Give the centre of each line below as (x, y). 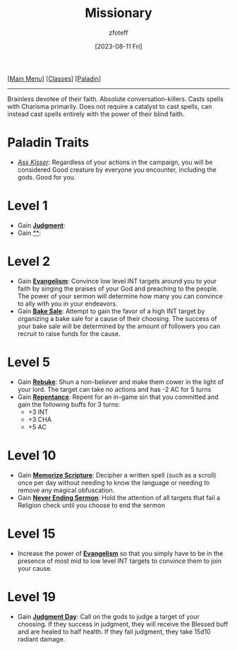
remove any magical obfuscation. (66, 490)
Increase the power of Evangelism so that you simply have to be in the (120, 553)
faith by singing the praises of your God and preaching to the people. (118, 289)
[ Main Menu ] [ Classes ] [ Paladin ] (54, 79)
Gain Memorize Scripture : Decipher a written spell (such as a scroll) (117, 475)
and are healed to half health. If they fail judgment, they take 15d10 (114, 632)
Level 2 (29, 261)
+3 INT (38, 412)
